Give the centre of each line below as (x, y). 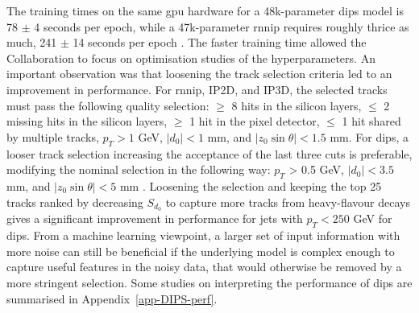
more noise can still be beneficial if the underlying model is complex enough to (201, 251)
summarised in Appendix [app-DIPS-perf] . (112, 298)
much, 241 (32, 42)
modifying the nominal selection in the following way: (139, 169)
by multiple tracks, (53, 136)
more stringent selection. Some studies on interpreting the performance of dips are (209, 282)
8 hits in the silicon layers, (297, 105)
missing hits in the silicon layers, (87, 121)
